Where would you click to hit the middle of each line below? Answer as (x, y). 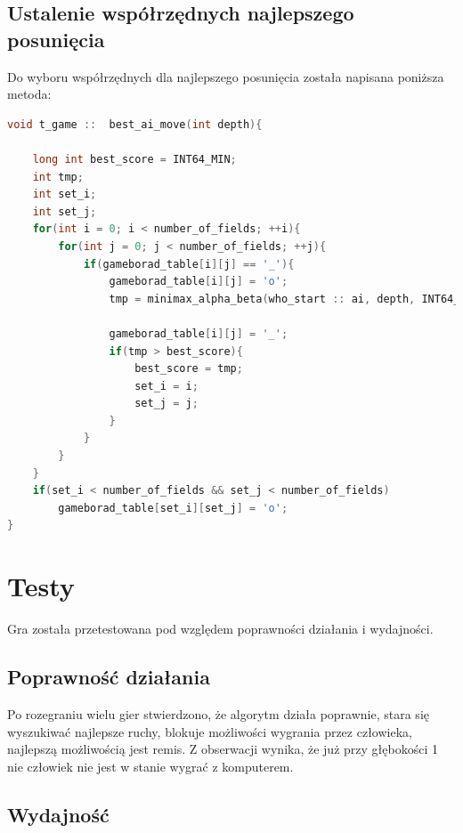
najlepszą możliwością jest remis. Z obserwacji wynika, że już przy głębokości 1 (223, 749)
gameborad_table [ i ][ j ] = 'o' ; (199, 282)
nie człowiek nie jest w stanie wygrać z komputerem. (150, 766)
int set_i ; (65, 194)
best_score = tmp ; (189, 369)
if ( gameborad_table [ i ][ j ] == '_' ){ (189, 264)
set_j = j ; (167, 404)
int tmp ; (58, 177)
